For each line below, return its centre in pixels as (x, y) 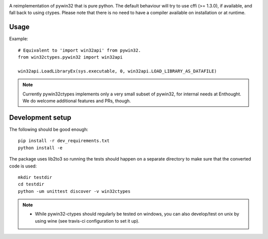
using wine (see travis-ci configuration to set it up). (87, 221)
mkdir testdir (35, 177)
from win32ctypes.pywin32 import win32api (70, 57)
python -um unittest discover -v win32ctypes (74, 191)
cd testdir (31, 184)
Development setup (40, 118)
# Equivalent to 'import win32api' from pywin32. (80, 50)
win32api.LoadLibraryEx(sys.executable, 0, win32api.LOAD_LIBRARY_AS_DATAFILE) (117, 71)
